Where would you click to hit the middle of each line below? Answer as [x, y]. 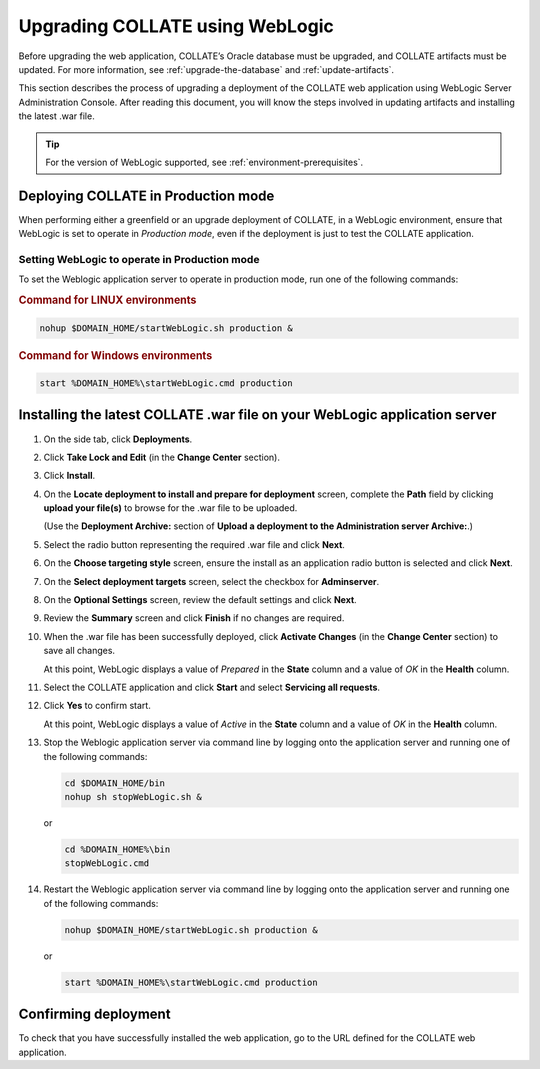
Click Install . [69, 476]
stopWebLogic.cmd [107, 863]
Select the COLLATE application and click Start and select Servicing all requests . [211, 687]
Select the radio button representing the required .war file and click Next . [194, 544]
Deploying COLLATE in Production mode [146, 195]
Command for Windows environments [115, 355]
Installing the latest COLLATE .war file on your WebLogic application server [257, 415]
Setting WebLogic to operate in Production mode [139, 259]
